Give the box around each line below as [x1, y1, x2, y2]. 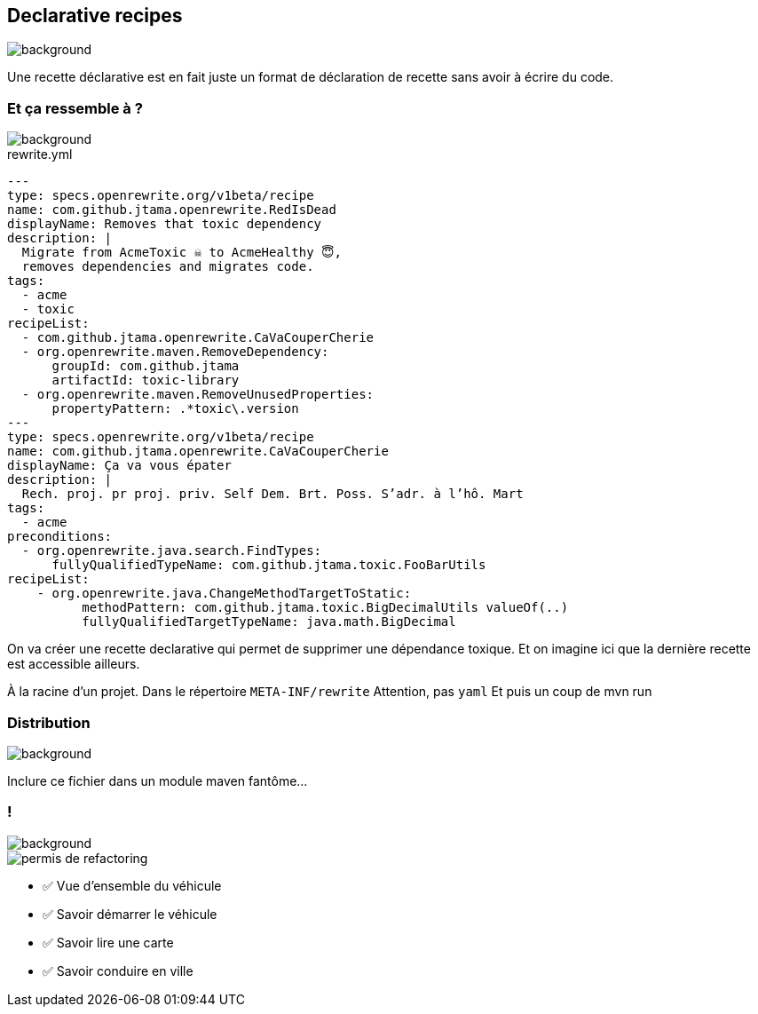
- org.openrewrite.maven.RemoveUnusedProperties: [21, 387, 375, 402]
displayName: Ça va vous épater [7, 458, 232, 473]
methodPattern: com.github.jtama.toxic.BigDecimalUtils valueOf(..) [82, 600, 569, 615]
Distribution [7, 713, 91, 732]
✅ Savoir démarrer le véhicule [43, 906, 217, 922]
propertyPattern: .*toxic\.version [51, 401, 299, 416]
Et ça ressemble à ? [7, 99, 143, 117]
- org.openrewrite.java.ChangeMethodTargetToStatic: [36, 586, 412, 601]
